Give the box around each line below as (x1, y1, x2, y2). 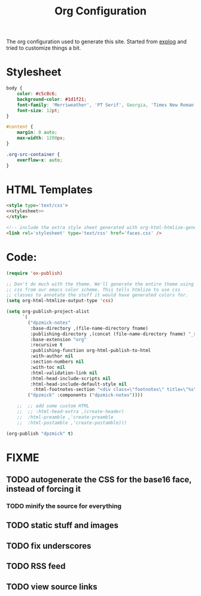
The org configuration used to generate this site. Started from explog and (6, 38, 187, 46)
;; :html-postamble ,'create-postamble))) (17, 420, 127, 426)
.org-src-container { (6, 151, 60, 157)
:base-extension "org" (30, 336, 87, 342)
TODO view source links (6, 582, 98, 592)
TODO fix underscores (6, 541, 92, 551)
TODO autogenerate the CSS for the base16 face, (6, 475, 192, 485)
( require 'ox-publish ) (6, 270, 63, 276)
